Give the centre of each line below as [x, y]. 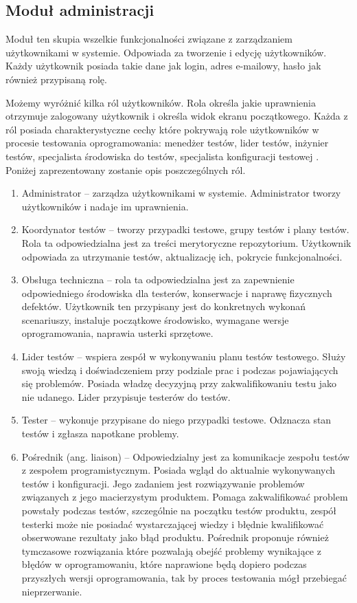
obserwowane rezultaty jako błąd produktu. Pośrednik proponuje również [175, 537]
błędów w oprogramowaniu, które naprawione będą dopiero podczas [164, 564]
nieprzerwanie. [52, 591]
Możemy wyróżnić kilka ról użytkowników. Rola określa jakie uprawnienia [161, 102]
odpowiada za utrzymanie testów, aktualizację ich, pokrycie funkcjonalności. [182, 256]
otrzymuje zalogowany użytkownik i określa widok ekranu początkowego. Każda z [177, 116]
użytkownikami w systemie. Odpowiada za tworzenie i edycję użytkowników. [166, 52]
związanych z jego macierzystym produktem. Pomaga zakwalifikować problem [185, 497]
